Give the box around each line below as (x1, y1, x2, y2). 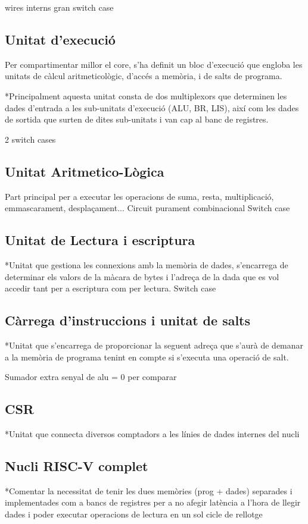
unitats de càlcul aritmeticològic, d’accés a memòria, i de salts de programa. (5, 70, 282, 82)
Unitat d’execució (5, 30, 116, 48)
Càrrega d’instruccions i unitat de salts (5, 311, 251, 330)
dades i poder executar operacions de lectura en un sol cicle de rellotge (5, 507, 263, 520)
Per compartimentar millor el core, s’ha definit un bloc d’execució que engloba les (5, 58, 303, 70)
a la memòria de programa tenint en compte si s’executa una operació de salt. (5, 350, 289, 363)
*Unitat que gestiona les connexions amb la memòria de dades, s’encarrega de (5, 258, 288, 271)
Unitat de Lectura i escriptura (5, 231, 195, 249)
